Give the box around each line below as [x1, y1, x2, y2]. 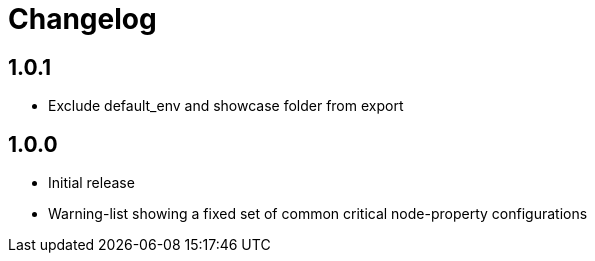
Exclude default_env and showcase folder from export [48, 97, 404, 115]
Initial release [48, 174, 135, 192]
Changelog [8, 2, 157, 36]
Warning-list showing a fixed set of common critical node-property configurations [48, 205, 588, 223]
